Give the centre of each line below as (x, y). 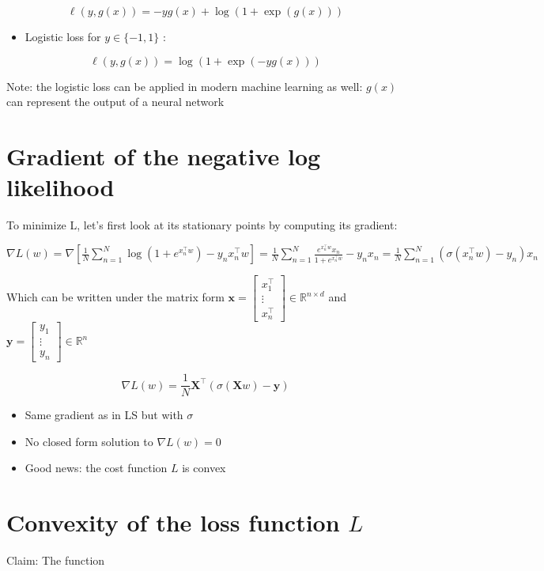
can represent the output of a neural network (115, 102)
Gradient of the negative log (164, 155)
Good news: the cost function (96, 468)
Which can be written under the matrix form (115, 297)
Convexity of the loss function (173, 522)
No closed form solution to (89, 441)
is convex (204, 468)
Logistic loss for (63, 36)
